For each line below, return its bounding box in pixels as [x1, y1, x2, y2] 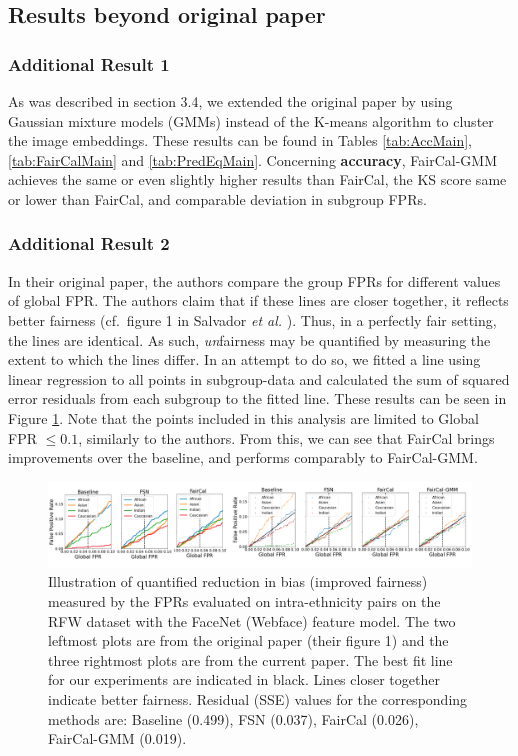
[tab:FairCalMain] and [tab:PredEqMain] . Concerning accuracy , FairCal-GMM [8, 149, 498, 170]
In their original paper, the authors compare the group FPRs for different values [8, 270, 501, 291]
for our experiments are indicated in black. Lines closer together [48, 669, 440, 690]
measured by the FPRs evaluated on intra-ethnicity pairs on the [48, 591, 441, 612]
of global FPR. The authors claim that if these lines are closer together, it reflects [8, 290, 509, 311]
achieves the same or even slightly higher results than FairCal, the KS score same [8, 169, 507, 190]
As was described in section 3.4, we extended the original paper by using [8, 91, 453, 111]
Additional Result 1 [8, 51, 170, 76]
